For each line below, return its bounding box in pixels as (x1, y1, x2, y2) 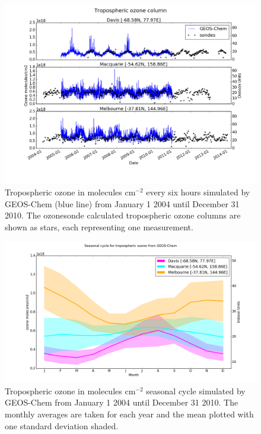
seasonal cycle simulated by (146, 384, 246, 397)
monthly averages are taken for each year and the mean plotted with (5, 407, 254, 420)
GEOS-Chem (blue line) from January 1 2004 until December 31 (5, 197, 240, 210)
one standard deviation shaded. (5, 419, 119, 432)
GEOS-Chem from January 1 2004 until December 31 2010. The (5, 396, 238, 409)
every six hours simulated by (146, 186, 250, 198)
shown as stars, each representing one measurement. (5, 221, 193, 233)
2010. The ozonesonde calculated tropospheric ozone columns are (5, 209, 241, 221)
